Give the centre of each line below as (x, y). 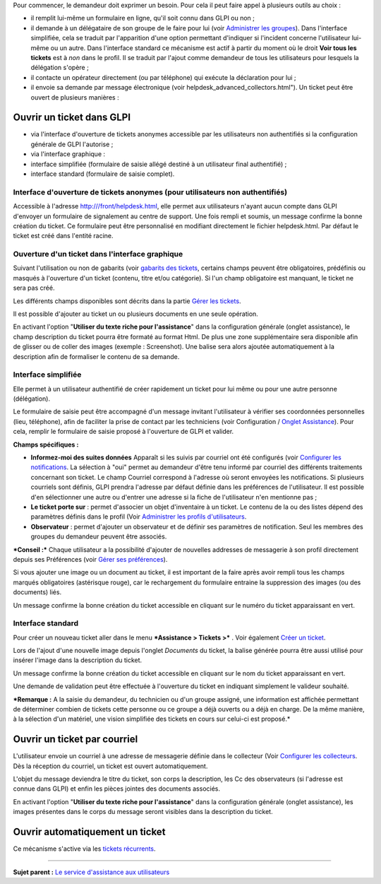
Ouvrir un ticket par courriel (75, 739)
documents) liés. (37, 592)
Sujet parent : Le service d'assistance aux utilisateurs (91, 872)
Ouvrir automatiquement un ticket (89, 832)
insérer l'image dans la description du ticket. (78, 660)
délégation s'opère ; (60, 68)
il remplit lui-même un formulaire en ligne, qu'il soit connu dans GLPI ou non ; (143, 18)
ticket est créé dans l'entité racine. (63, 236)
